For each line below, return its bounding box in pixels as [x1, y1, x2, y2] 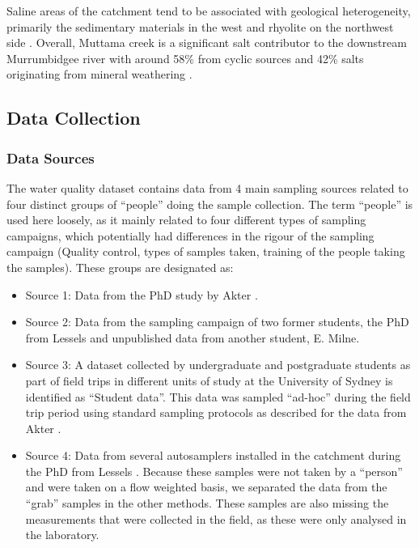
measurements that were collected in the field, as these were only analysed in [25, 510, 407, 527]
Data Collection [6, 105, 141, 130]
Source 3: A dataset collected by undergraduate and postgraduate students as [25, 356, 411, 373]
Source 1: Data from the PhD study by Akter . [25, 286, 258, 303]
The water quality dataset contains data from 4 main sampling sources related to [6, 179, 408, 196]
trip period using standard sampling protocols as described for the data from [25, 404, 407, 421]
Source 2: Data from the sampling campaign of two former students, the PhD [25, 313, 409, 330]
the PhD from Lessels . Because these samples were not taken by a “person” [25, 462, 403, 479]
